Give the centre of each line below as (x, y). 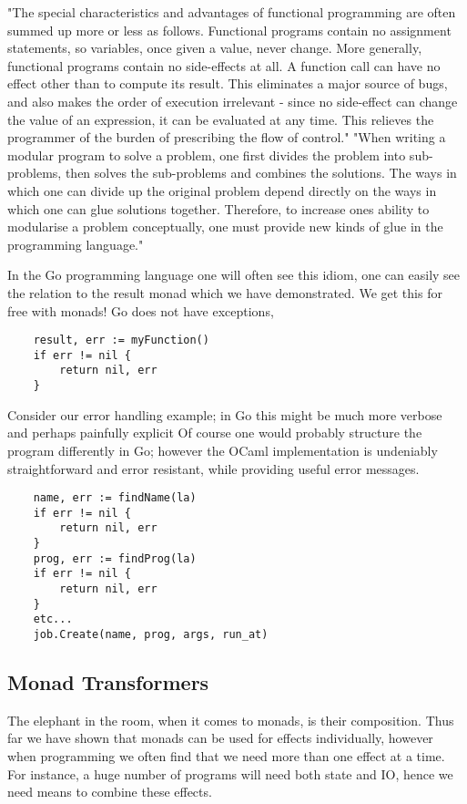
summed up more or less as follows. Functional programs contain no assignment (229, 30)
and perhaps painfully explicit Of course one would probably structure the (215, 433)
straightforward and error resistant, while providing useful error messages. (213, 468)
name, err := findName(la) (115, 498)
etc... (53, 619)
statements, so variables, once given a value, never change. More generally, (215, 48)
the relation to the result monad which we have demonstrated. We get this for (225, 292)
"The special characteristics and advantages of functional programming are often (232, 12)
